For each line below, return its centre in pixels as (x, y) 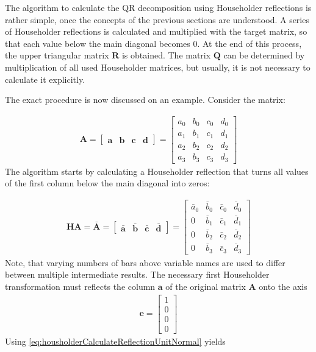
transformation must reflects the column (80, 286)
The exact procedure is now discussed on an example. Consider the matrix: (145, 100)
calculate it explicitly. (45, 79)
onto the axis (283, 286)
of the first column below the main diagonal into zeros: (107, 183)
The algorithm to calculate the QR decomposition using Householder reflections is (158, 7)
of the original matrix (206, 286)
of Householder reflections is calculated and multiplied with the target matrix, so (156, 31)
